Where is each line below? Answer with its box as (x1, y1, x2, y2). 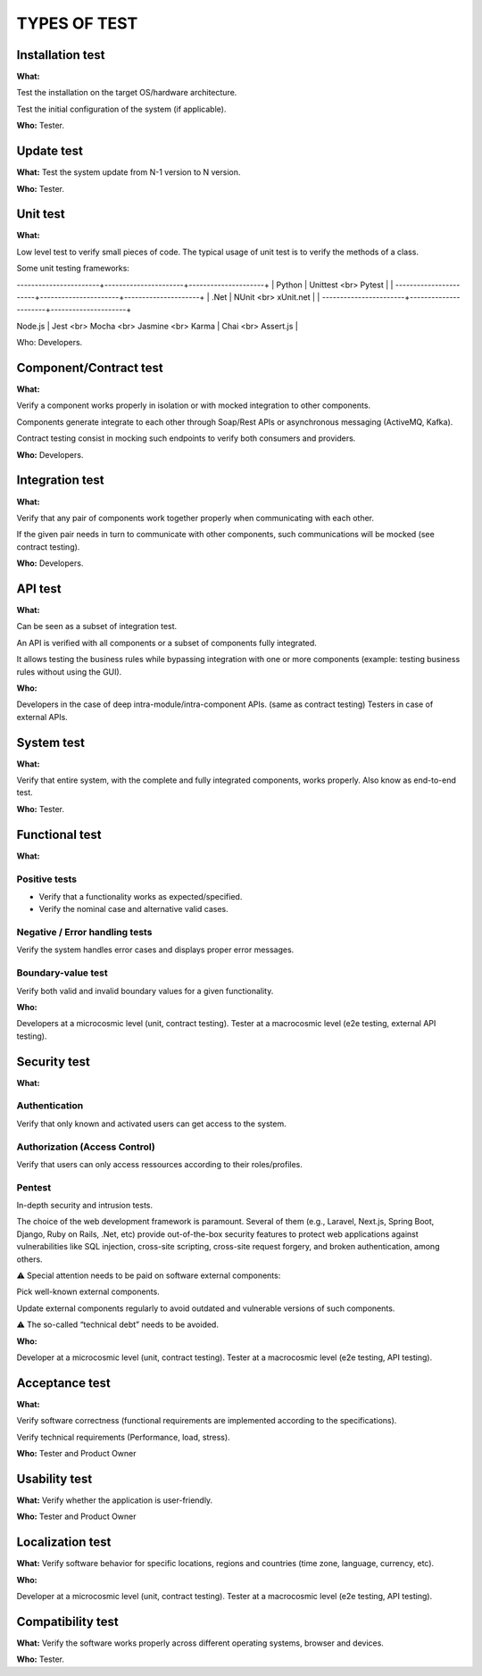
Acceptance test (16, 1375, 111, 1390)
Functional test (16, 826, 102, 842)
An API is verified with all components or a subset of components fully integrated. (16, 637, 317, 648)
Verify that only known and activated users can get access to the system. (16, 1118, 287, 1129)
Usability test (16, 1471, 93, 1486)
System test (16, 734, 85, 750)
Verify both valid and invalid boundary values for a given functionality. (16, 985, 274, 996)
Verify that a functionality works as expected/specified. (38, 891, 243, 901)
